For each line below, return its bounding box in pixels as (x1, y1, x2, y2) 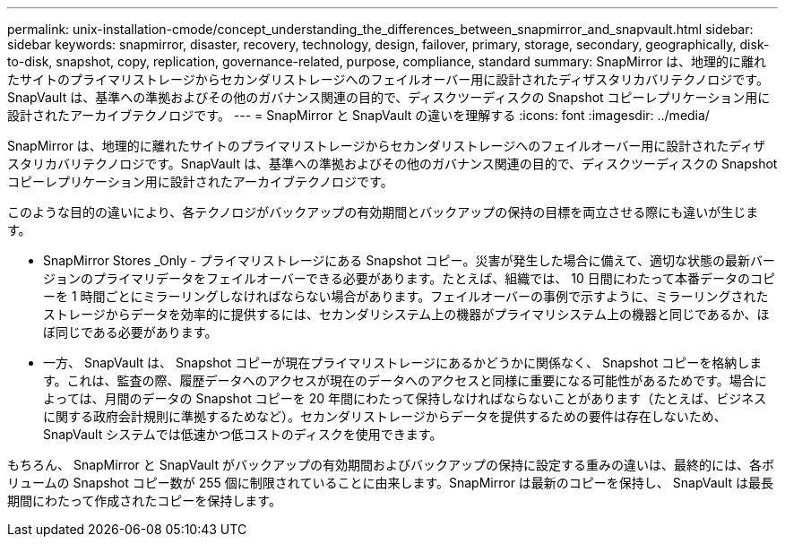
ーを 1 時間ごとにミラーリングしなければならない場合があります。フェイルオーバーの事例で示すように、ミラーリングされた (43, 289, 769, 304)
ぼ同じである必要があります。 (43, 324, 218, 340)
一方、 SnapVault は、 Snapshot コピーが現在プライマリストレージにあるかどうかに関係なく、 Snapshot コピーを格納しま (43, 355, 763, 370)
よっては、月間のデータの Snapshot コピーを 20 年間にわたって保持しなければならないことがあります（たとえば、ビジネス (43, 391, 767, 406)
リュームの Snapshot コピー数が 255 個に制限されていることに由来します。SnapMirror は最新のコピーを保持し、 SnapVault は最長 (7, 475, 773, 490)
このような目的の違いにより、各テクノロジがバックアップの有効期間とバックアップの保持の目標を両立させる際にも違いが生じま (7, 204, 759, 220)
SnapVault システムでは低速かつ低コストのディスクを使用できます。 (43, 427, 443, 442)
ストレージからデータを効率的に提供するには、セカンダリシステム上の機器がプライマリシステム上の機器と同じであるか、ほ (43, 307, 770, 322)
